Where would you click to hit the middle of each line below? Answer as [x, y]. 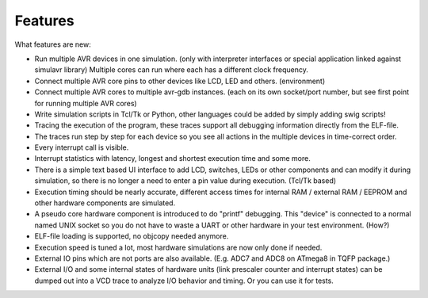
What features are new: [53, 44]
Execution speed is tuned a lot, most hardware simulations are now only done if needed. [178, 247]
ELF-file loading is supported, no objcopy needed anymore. [132, 236]
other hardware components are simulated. [105, 203]
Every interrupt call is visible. [82, 147]
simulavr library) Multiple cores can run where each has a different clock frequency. [172, 70]
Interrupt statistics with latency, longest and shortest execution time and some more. [172, 159]
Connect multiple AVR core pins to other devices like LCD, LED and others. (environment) [180, 81]
